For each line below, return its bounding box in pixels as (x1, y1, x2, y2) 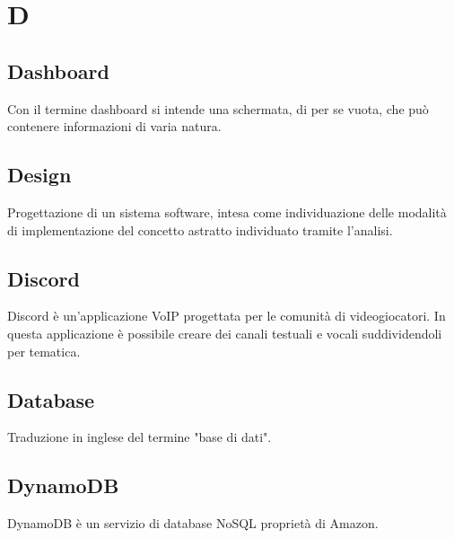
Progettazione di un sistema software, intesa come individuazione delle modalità (7, 202, 447, 221)
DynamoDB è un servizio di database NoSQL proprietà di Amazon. (7, 514, 379, 533)
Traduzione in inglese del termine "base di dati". (7, 428, 272, 446)
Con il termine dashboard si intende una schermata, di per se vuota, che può (7, 99, 429, 118)
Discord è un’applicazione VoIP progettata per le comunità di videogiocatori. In (7, 306, 446, 325)
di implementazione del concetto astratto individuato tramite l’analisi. (7, 220, 393, 239)
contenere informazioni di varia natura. (7, 117, 222, 136)
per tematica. (7, 341, 81, 360)
